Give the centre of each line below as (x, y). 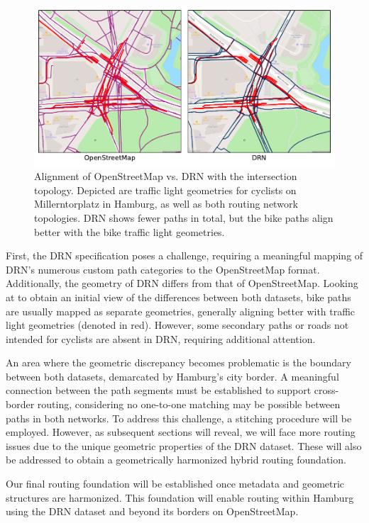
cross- (326, 390)
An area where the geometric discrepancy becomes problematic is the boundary (178, 362)
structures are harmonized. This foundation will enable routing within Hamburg (180, 497)
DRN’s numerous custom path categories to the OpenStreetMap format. (163, 269)
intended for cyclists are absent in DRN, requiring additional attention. (161, 338)
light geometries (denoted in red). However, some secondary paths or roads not (177, 325)
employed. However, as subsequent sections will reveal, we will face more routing (181, 432)
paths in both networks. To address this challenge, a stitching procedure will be (179, 418)
